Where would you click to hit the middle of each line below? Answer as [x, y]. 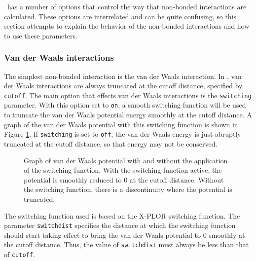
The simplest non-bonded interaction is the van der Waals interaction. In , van [123, 76]
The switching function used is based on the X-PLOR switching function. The [122, 215]
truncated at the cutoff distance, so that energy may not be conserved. [111, 143]
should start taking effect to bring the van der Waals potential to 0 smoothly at [125, 235]
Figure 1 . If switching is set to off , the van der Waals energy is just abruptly [123, 134]
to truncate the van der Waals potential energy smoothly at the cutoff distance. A [128, 115]
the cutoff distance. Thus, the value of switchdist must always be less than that [127, 244]
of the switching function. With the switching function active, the [123, 170]
